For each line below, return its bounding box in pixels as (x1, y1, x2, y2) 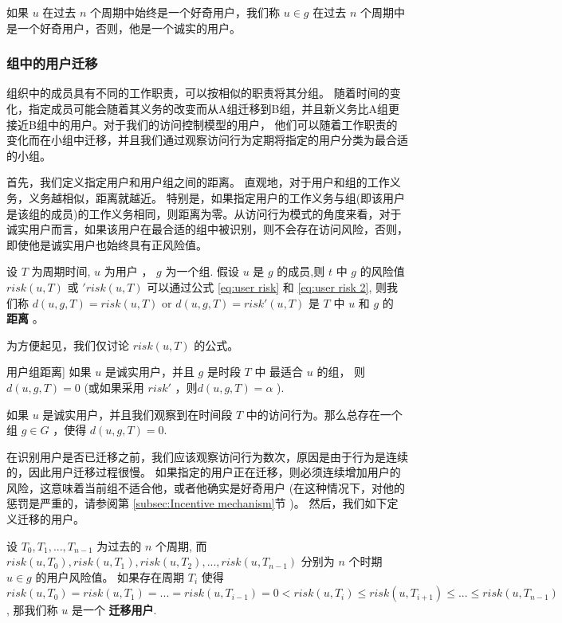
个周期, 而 (155, 537, 207, 554)
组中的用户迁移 (6, 53, 98, 73)
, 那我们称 (6, 601, 58, 618)
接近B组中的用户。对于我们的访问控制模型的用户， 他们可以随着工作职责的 (6, 116, 398, 132)
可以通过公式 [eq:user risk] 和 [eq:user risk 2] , (147, 278, 372, 295)
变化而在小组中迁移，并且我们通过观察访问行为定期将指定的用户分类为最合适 (6, 131, 408, 148)
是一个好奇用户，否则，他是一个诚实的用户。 (6, 19, 241, 36)
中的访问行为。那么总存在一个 (246, 406, 403, 422)
